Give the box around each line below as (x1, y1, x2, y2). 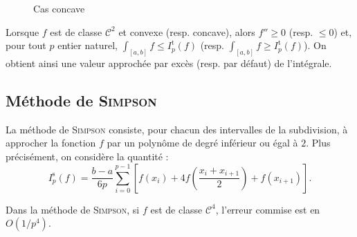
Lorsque (6, 24, 39, 39)
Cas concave (33, 1, 85, 15)
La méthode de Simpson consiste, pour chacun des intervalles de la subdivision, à (6, 122, 348, 136)
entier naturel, (57, 38, 118, 53)
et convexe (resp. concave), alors (118, 24, 255, 39)
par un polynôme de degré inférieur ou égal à (107, 135, 298, 150)
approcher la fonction (6, 135, 96, 150)
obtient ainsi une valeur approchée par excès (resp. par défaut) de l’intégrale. (6, 56, 332, 70)
